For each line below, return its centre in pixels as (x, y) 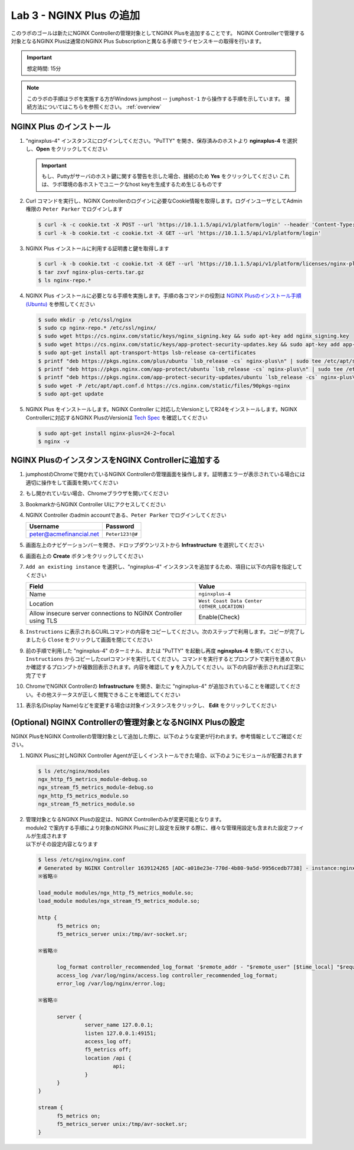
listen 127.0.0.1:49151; (120, 1033)
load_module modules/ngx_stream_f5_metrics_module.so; (119, 901)
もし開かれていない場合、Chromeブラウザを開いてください (97, 493)
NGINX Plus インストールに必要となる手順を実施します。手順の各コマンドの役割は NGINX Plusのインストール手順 (164, 296)
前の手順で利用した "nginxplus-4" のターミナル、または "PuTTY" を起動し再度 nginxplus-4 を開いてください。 (161, 651)
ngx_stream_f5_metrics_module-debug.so (96, 787)
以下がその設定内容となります (62, 844)
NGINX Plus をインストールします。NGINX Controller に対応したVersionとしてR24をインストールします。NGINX (161, 409)
